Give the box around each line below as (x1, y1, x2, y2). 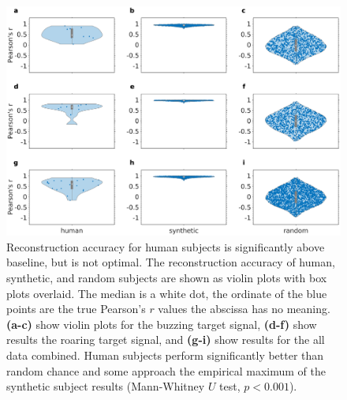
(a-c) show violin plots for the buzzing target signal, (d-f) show (6, 315, 317, 332)
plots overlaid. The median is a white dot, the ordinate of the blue (6, 285, 327, 301)
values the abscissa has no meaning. (158, 300, 330, 317)
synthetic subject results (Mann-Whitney (6, 378, 205, 394)
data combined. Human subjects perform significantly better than (6, 347, 324, 363)
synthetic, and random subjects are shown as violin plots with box (6, 270, 327, 286)
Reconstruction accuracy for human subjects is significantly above (6, 238, 325, 255)
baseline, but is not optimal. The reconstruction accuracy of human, (6, 254, 335, 270)
